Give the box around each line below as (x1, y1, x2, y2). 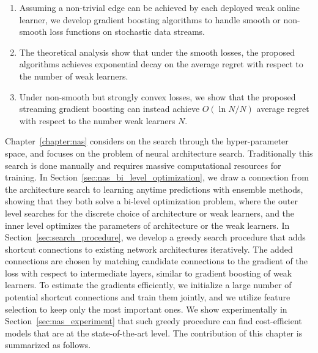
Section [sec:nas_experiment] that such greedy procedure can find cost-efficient (5, 314, 302, 327)
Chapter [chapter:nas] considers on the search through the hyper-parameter (5, 135, 289, 147)
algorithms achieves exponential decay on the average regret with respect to (19, 58, 303, 70)
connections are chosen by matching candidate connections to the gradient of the (5, 255, 308, 267)
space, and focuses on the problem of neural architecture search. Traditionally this (5, 146, 313, 159)
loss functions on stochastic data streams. (50, 25, 205, 38)
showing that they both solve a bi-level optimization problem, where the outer (5, 195, 298, 207)
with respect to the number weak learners (19, 114, 176, 127)
